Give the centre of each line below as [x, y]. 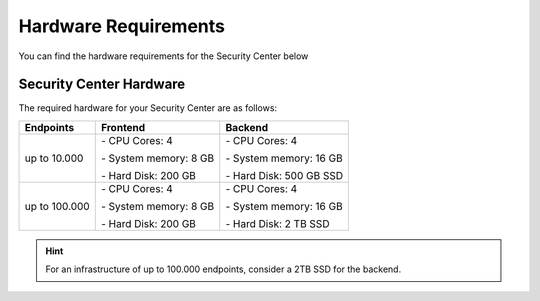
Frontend [123, 127]
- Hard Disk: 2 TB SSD [277, 223]
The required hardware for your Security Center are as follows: [148, 108]
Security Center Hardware [102, 84]
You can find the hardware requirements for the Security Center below [163, 56]
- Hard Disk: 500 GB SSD [284, 175]
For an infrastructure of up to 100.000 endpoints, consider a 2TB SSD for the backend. [223, 269]
